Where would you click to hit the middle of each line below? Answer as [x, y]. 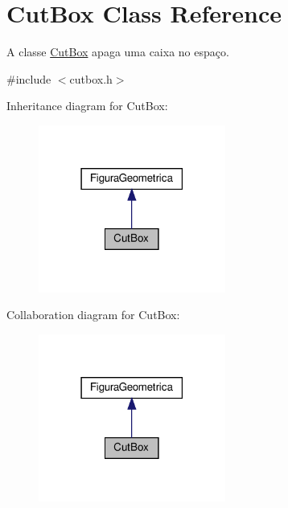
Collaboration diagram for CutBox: [93, 315]
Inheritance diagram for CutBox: [87, 106]
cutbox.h [91, 78]
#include [29, 78]
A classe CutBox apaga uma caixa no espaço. [118, 52]
